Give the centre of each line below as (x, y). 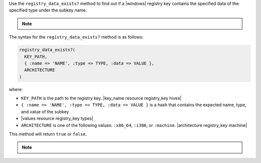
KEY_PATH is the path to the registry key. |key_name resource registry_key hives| (101, 98)
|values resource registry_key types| (57, 119)
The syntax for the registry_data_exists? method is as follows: (76, 37)
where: (16, 89)
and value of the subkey (45, 111)
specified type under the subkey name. (48, 10)
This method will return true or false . (48, 134)
